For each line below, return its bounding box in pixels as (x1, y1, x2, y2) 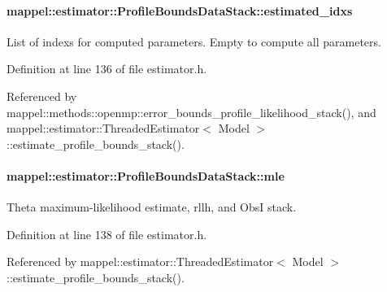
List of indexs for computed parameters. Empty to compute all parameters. (7, 33, 381, 50)
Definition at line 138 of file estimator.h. (7, 225, 207, 242)
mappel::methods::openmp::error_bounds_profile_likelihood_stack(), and (7, 103, 376, 120)
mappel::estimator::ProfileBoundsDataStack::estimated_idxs (7, 2, 353, 19)
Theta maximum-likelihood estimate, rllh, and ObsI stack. (7, 198, 297, 216)
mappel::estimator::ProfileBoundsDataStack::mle (7, 167, 285, 184)
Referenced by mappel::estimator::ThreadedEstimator (7, 253, 274, 270)
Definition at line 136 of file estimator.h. (7, 60, 207, 77)
